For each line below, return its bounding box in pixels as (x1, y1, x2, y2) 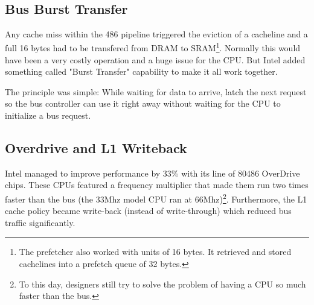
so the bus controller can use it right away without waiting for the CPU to (5, 97, 281, 110)
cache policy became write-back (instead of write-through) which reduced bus (5, 204, 292, 217)
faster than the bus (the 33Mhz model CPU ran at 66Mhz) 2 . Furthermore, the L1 (5, 191, 307, 205)
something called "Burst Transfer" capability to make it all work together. (5, 65, 278, 78)
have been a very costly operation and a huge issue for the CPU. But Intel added (5, 53, 306, 66)
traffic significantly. (5, 216, 75, 228)
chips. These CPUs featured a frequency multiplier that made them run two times (5, 178, 309, 191)
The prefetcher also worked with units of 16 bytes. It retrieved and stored (19, 245, 292, 258)
